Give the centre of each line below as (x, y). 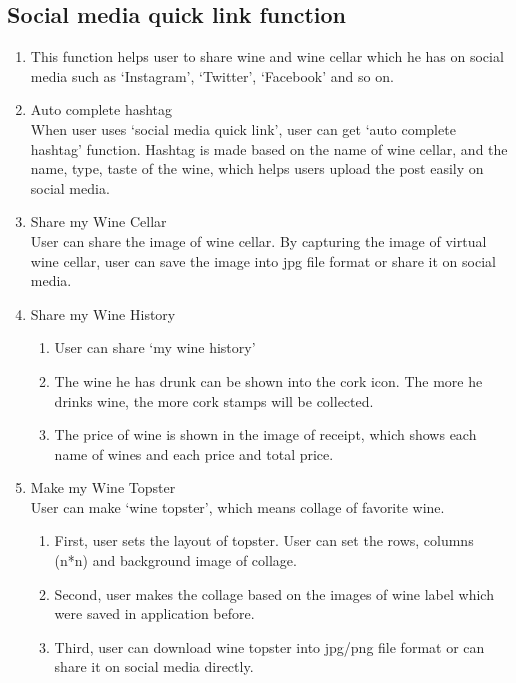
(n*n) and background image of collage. (175, 560)
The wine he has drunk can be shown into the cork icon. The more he (268, 380)
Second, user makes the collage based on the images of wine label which (274, 593)
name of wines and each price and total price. (194, 453)
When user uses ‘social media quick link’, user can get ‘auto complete (243, 128)
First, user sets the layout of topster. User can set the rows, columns (264, 540)
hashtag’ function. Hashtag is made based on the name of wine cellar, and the (269, 148)
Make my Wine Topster (103, 487)
